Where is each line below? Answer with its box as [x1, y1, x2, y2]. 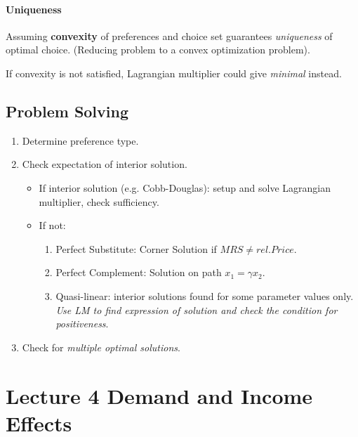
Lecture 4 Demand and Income [6, 381, 313, 410]
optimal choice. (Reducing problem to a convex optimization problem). [6, 42, 310, 57]
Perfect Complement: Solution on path [55, 265, 222, 280]
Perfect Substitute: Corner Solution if [55, 241, 217, 256]
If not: [39, 218, 66, 233]
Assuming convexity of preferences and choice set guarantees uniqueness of [6, 28, 333, 43]
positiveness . [55, 316, 109, 331]
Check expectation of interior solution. [22, 157, 187, 171]
